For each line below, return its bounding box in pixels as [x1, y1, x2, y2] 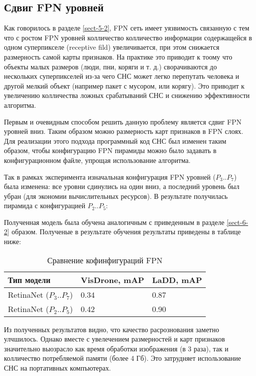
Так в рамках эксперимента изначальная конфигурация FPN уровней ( [4, 171, 216, 182]
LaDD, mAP [152, 274, 202, 285]
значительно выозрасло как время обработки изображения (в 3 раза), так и [4, 343, 228, 353]
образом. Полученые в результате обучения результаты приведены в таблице [11, 226, 241, 237]
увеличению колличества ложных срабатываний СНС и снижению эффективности [4, 90, 250, 100]
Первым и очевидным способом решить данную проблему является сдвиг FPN [4, 116, 242, 126]
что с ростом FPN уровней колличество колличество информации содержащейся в [4, 32, 252, 42]
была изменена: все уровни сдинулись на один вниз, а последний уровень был [4, 181, 240, 191]
